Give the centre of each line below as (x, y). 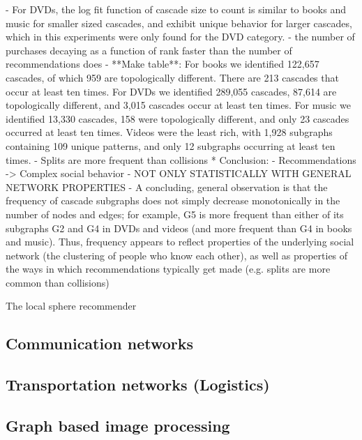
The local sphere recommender (71, 306)
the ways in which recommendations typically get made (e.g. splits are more (168, 269)
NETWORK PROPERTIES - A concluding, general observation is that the (167, 187)
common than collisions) (58, 282)
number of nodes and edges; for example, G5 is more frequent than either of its (175, 214)
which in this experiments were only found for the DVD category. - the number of (180, 37)
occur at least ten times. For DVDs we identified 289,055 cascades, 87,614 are (171, 91)
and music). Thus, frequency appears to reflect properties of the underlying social (180, 242)
